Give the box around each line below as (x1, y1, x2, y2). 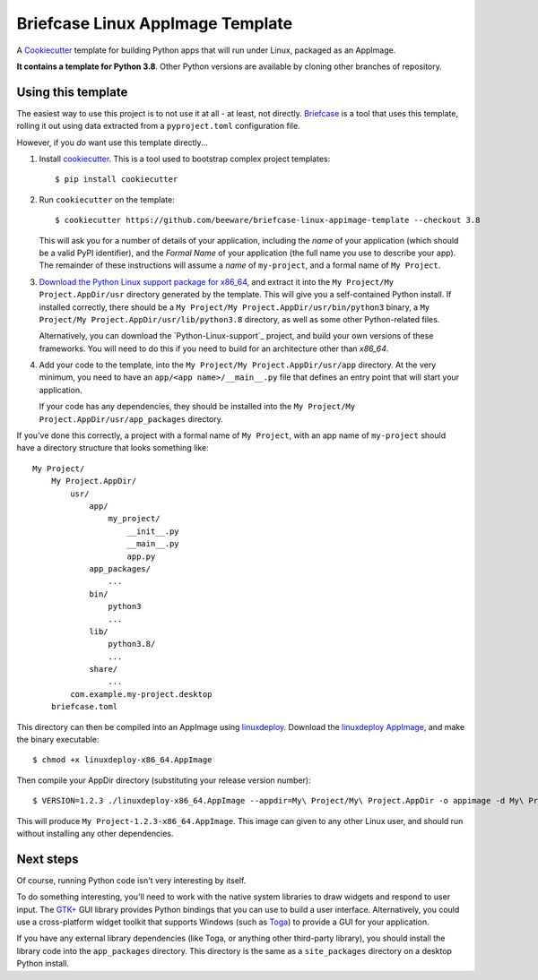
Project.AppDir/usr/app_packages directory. (39, 413, 224, 425)
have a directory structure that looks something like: (16, 443, 210, 453)
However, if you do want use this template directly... (16, 137, 208, 148)
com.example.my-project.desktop (70, 689, 213, 699)
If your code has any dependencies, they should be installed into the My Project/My (39, 401, 356, 412)
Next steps (16, 851, 79, 866)
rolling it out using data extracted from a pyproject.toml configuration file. (16, 121, 300, 132)
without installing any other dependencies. (16, 828, 174, 838)
